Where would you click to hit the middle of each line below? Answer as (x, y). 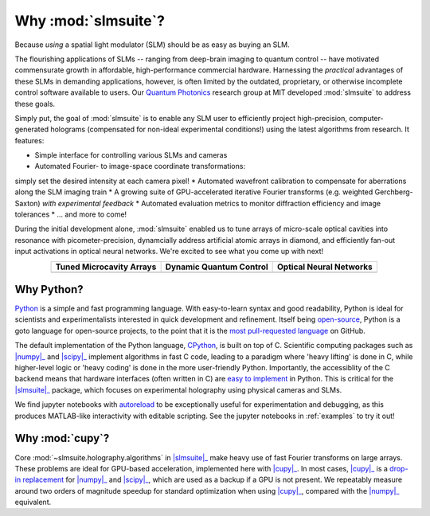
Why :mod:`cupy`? (62, 438)
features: (29, 140)
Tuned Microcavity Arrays (106, 267)
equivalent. (33, 502)
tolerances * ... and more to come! (71, 214)
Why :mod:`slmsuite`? (90, 21)
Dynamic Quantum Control (217, 267)
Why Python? (49, 289)
